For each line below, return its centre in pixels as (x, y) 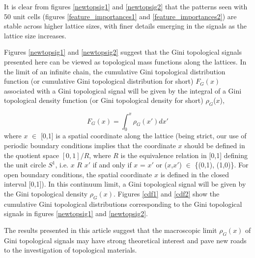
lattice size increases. (35, 35)
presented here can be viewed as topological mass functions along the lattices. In (125, 61)
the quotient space (32, 155)
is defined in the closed (195, 174)
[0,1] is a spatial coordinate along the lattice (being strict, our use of (143, 136)
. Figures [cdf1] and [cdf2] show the (167, 193)
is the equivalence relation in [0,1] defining (184, 155)
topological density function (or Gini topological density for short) (104, 100)
